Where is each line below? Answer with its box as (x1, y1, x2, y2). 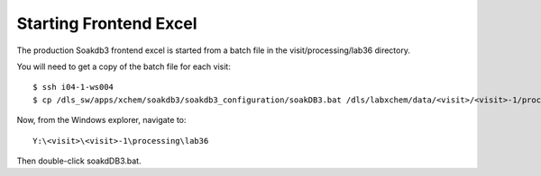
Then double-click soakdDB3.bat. (16, 155, 142, 166)
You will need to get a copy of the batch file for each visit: (16, 61, 232, 72)
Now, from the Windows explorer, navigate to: (16, 115, 187, 126)
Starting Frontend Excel (16, 13, 197, 33)
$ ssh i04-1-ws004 (32, 82, 115, 92)
